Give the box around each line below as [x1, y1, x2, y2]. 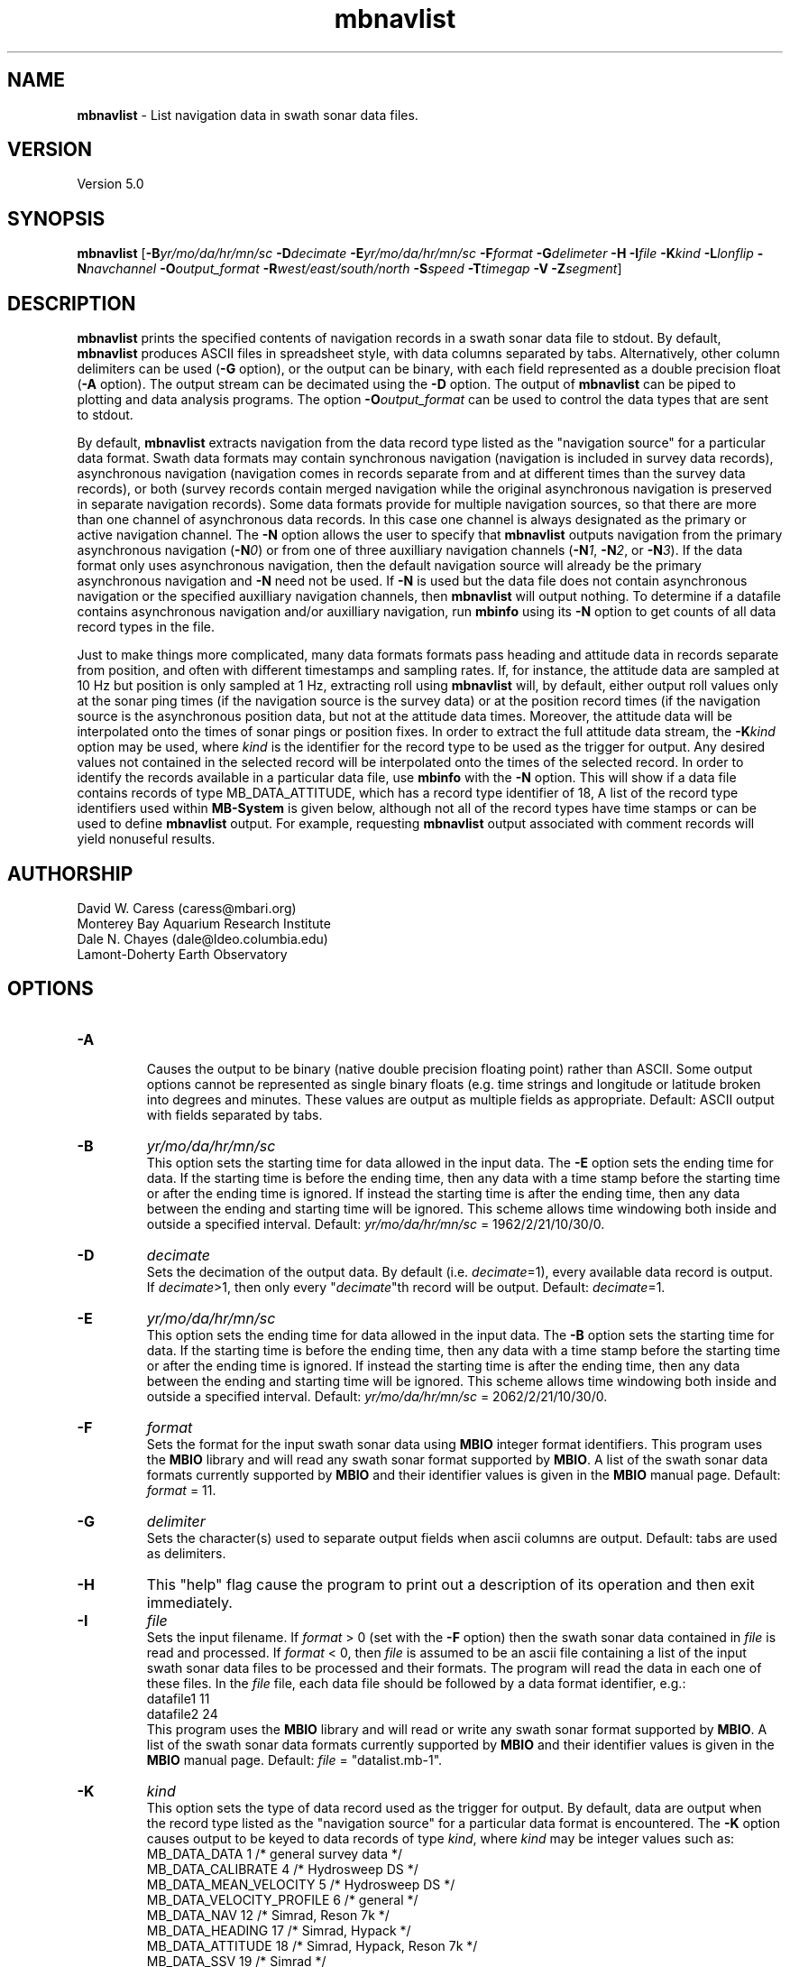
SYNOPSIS [7, 207, 106, 230]
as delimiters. [146, 1545, 226, 1561]
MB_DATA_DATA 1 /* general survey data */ [146, 1845, 403, 1861]
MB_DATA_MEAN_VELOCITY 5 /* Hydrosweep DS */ [146, 1876, 455, 1892]
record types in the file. [77, 619, 216, 635]
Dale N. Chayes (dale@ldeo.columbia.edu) [77, 930, 328, 947]
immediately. [146, 1593, 233, 1611]
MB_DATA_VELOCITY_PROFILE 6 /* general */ [146, 1891, 418, 1907]
